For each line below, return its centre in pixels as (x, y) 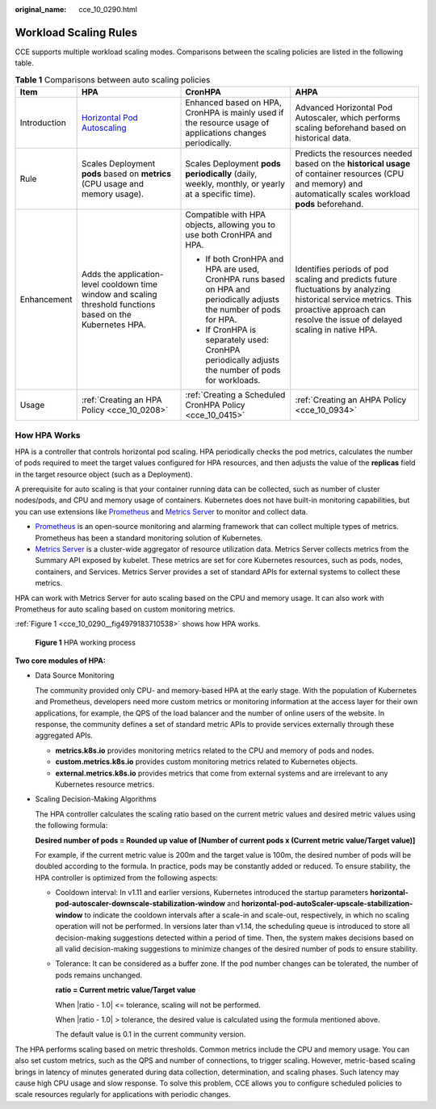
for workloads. (233, 380)
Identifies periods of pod (342, 269)
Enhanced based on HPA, (234, 103)
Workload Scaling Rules (76, 32)
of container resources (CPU (350, 174)
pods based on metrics (126, 174)
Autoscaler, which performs (348, 118)
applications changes (226, 133)
